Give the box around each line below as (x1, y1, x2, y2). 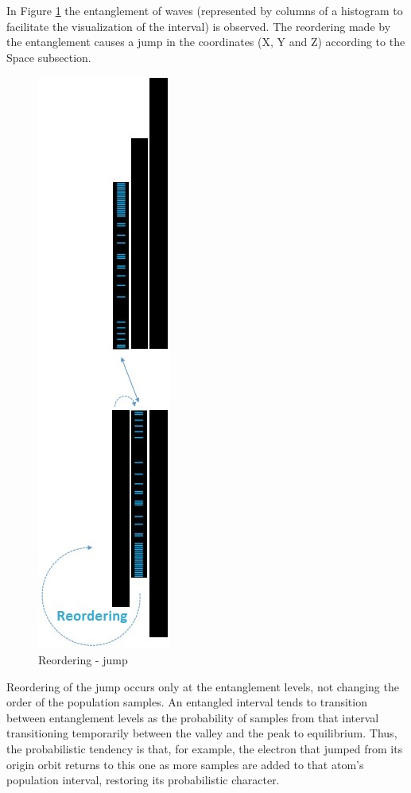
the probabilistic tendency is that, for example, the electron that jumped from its (6, 740, 403, 756)
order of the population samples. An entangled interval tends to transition (6, 694, 367, 710)
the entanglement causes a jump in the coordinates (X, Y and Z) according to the (6, 33, 405, 50)
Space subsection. (6, 48, 91, 65)
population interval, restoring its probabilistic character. (6, 772, 280, 788)
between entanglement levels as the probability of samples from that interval (6, 709, 379, 725)
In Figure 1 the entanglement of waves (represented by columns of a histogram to (6, 2, 403, 18)
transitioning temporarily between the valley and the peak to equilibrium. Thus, (6, 725, 397, 741)
